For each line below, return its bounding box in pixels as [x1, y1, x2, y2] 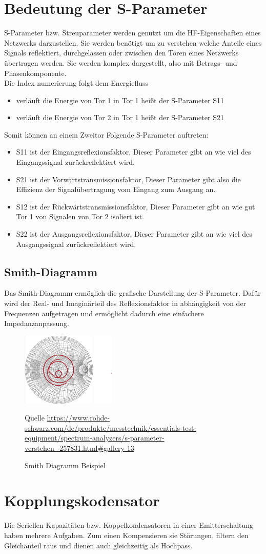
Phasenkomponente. [4, 67, 67, 78]
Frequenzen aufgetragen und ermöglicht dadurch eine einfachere [4, 308, 204, 318]
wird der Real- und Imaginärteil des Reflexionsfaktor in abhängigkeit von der [4, 298, 247, 309]
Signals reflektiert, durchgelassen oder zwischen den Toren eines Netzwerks [4, 47, 239, 58]
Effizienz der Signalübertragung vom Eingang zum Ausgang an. [16, 184, 216, 195]
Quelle [25, 412, 45, 423]
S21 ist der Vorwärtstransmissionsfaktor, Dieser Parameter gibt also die [16, 174, 241, 184]
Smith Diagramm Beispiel [25, 460, 106, 470]
